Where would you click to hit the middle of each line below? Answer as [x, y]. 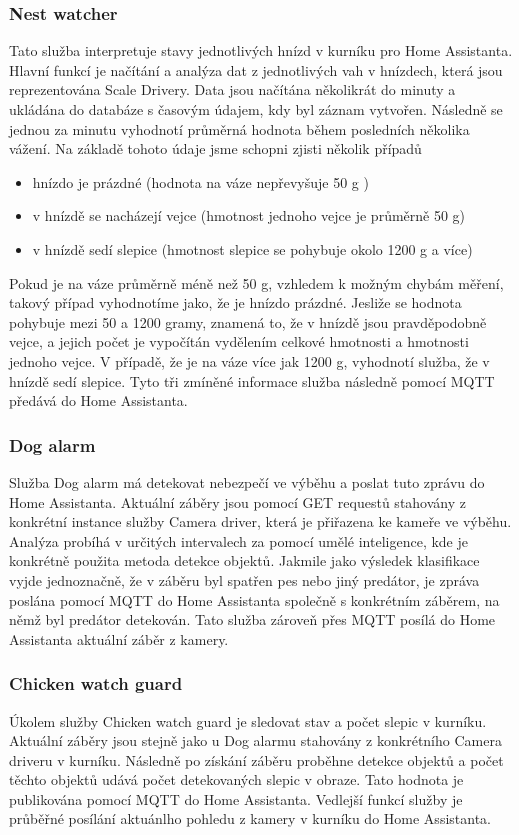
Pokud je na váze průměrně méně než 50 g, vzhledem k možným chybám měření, [256, 282]
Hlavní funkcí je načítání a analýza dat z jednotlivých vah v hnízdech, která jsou [256, 69]
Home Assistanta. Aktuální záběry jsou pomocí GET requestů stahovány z [237, 501]
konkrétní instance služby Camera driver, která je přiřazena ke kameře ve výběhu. [260, 521]
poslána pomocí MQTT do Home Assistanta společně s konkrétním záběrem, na [254, 599]
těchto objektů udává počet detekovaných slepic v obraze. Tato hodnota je [236, 779]
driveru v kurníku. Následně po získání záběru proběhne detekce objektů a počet [256, 759]
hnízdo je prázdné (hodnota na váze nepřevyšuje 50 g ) [200, 181]
